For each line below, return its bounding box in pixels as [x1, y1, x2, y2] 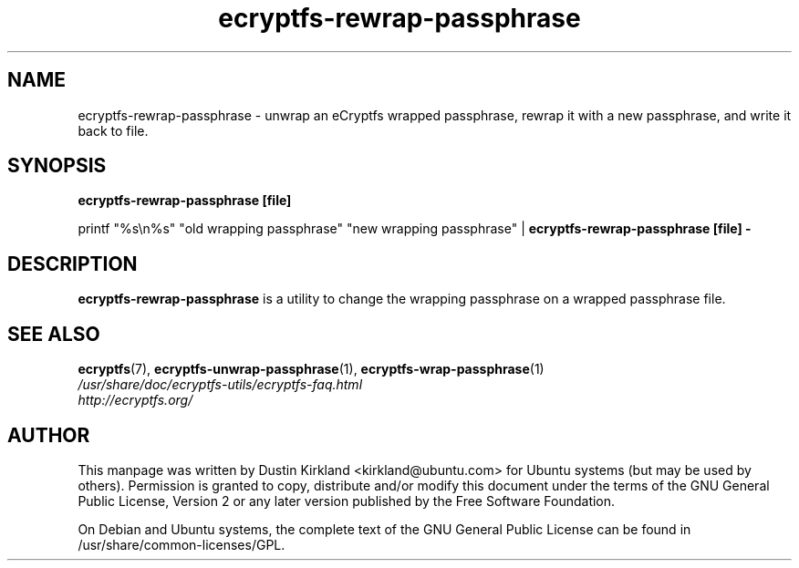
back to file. [78, 122, 149, 139]
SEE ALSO [7, 322, 100, 346]
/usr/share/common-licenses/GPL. [78, 536, 285, 553]
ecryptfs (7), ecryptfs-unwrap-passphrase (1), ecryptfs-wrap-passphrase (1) [78, 361, 545, 377]
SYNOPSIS [7, 154, 107, 178]
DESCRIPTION [7, 252, 138, 275]
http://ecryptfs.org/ [78, 392, 193, 408]
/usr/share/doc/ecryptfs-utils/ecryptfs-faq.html [78, 377, 363, 393]
